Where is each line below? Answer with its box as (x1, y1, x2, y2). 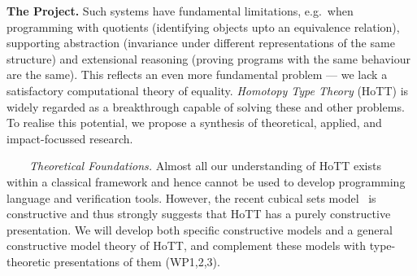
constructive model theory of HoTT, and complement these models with (7, 237, 367, 254)
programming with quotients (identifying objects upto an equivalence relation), (7, 18, 400, 35)
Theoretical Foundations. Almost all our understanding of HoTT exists (29, 157, 381, 174)
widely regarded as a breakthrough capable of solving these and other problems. (7, 98, 405, 115)
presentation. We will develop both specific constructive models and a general (7, 221, 393, 238)
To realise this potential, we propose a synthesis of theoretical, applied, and (7, 114, 382, 131)
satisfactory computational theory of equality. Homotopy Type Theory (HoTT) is (7, 81, 409, 99)
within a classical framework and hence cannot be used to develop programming (7, 173, 406, 190)
